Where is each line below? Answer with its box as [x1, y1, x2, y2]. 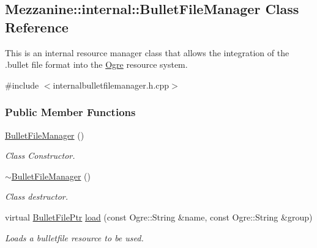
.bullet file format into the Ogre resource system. [5, 58, 188, 71]
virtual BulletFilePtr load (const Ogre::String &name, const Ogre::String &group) [5, 210, 313, 223]
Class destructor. [5, 190, 69, 203]
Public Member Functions [5, 104, 136, 120]
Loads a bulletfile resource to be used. [5, 231, 144, 244]
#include [5, 78, 39, 91]
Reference [5, 17, 69, 36]
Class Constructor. [5, 149, 75, 162]
